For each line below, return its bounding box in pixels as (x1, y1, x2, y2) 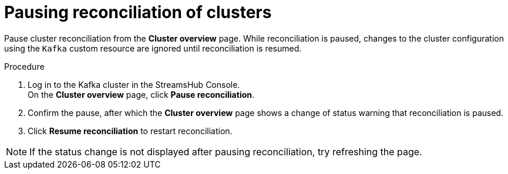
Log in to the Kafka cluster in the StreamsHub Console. (28, 79, 240, 90)
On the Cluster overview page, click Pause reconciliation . (28, 89, 255, 100)
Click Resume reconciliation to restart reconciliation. (28, 125, 233, 136)
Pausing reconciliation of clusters (4, 2, 272, 22)
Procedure (4, 61, 45, 71)
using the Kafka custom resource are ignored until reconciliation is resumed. (4, 43, 302, 53)
